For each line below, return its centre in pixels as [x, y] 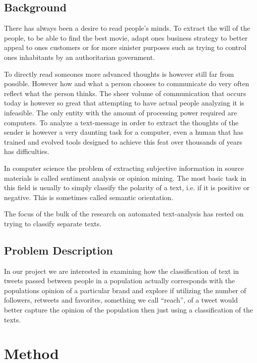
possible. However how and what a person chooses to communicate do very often [127, 83]
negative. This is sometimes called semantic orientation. [89, 197]
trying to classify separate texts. [53, 223]
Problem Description [59, 250]
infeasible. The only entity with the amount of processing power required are [121, 112]
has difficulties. [27, 151]
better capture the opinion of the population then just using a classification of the [128, 310]
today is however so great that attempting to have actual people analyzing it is [124, 103]
